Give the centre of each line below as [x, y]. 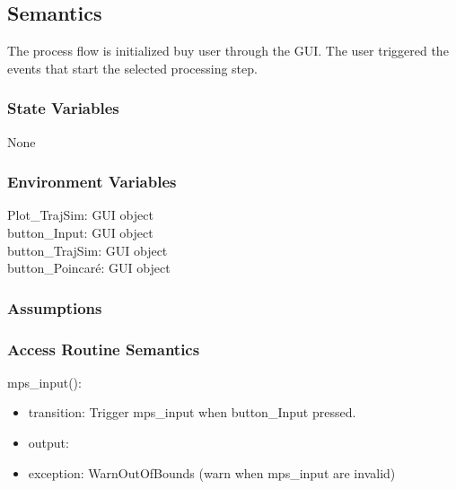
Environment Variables [92, 182]
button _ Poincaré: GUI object [89, 268]
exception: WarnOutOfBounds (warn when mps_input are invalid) [212, 472]
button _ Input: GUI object [80, 233]
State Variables [63, 108]
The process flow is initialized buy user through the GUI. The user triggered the [228, 51]
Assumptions [55, 307]
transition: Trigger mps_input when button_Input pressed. [192, 412]
